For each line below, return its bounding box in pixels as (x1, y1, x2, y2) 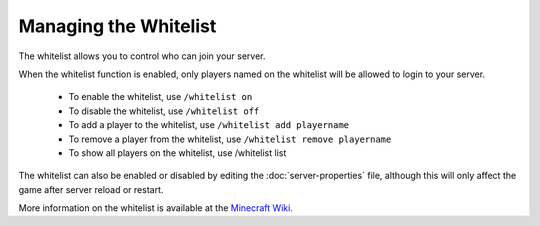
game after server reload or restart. (18, 183, 164, 195)
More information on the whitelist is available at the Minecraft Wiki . (18, 202, 294, 214)
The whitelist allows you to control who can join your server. (18, 50, 266, 62)
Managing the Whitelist (18, 15, 217, 37)
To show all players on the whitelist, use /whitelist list (68, 146, 287, 159)
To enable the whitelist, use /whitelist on (68, 91, 253, 103)
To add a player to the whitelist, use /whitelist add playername (68, 119, 350, 131)
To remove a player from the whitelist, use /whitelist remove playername (68, 133, 392, 145)
